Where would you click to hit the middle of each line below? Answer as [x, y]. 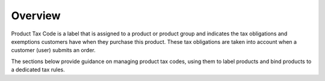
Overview [36, 16]
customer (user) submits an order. [53, 50]
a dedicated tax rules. [38, 70]
